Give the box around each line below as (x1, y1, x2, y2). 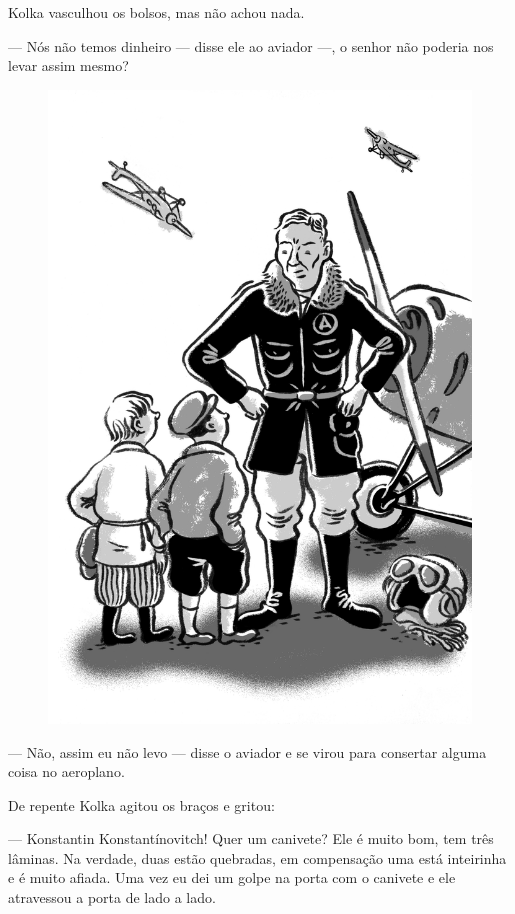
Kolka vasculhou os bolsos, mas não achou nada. (8, 2, 305, 22)
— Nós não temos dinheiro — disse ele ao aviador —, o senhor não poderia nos (8, 35, 494, 56)
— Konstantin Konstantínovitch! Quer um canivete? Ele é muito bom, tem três (8, 828, 494, 849)
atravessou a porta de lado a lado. (8, 887, 216, 908)
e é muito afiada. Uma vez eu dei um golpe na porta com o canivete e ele (8, 867, 456, 888)
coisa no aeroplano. (8, 761, 125, 782)
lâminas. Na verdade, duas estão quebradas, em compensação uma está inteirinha (8, 847, 507, 868)
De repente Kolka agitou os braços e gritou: (8, 794, 275, 815)
